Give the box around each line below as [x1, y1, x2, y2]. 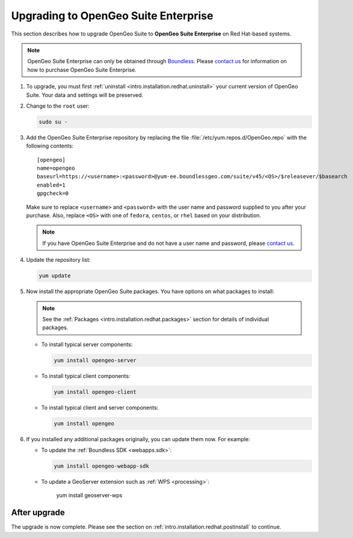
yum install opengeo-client [54, 388, 137, 395]
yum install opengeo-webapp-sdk [54, 462, 150, 469]
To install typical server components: [41, 341, 133, 348]
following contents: [26, 142, 74, 150]
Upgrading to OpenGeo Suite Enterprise [11, 9, 213, 22]
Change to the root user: [26, 102, 90, 110]
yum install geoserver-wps [56, 492, 123, 499]
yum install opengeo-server [54, 357, 137, 363]
